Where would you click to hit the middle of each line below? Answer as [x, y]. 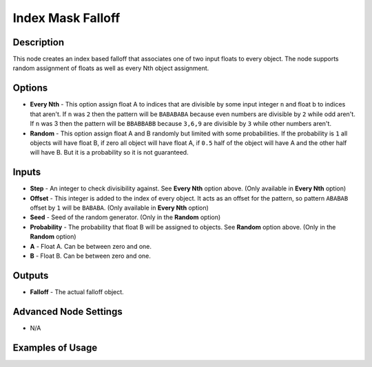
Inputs [27, 172]
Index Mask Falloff [66, 18]
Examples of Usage [55, 347]
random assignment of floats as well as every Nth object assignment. [111, 68]
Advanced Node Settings [68, 312]
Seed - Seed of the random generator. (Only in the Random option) [125, 217]
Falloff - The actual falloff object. [77, 291]
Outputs [31, 275]
